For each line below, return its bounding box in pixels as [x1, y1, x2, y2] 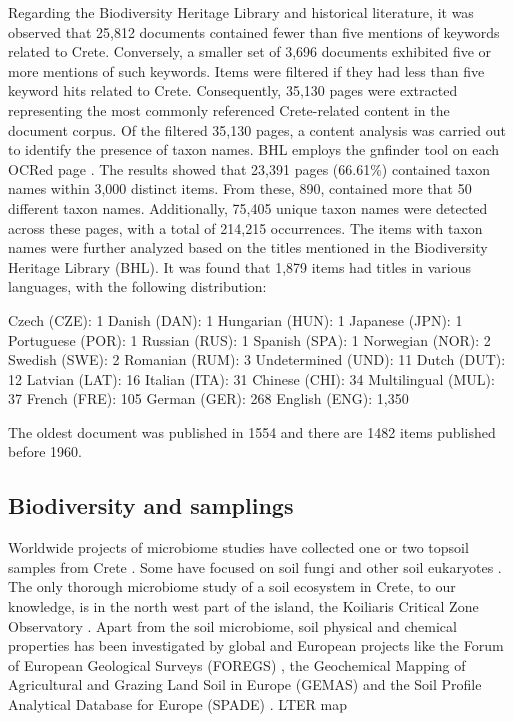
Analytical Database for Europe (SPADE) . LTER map [8, 694, 347, 715]
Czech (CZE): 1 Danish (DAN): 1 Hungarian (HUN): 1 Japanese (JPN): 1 [8, 309, 463, 330]
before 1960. [8, 441, 82, 462]
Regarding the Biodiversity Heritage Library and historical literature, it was [8, 2, 474, 22]
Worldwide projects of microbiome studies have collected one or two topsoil [8, 537, 469, 558]
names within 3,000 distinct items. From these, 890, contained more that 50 [8, 178, 472, 199]
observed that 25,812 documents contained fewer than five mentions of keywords [8, 21, 500, 42]
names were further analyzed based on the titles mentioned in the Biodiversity [8, 237, 488, 258]
